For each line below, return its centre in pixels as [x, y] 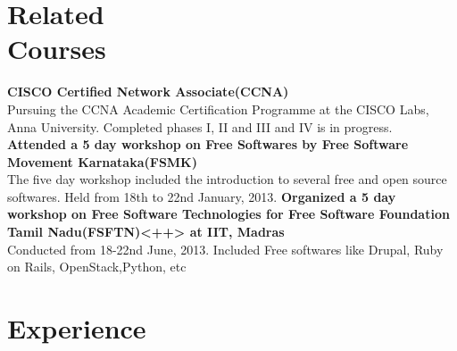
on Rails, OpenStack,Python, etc [97, 267]
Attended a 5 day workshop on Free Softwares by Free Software [208, 144]
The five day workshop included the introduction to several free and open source [227, 179]
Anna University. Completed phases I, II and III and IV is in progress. [200, 126]
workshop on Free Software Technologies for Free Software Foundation [228, 214]
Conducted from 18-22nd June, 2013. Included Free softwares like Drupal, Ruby [225, 249]
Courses [57, 49]
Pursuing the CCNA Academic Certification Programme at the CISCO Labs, [218, 109]
